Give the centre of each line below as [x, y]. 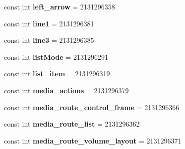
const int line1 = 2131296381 [49, 23]
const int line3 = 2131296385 [49, 40]
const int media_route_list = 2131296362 [72, 124]
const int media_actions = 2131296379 [66, 90]
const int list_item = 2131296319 [57, 74]
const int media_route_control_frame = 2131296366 [92, 107]
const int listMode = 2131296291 [56, 57]
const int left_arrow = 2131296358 [60, 6]
